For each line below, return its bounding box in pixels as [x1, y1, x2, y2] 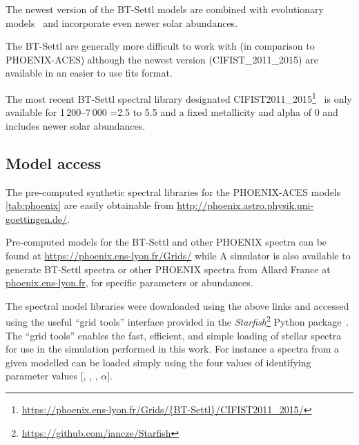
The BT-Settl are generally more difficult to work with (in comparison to [6, 39, 315, 53]
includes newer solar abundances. [6, 118, 146, 132]
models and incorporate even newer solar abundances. [6, 15, 238, 30]
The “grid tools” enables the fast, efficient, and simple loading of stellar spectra [6, 328, 342, 342]
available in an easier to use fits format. [6, 66, 173, 80]
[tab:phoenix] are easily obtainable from [6, 198, 174, 212]
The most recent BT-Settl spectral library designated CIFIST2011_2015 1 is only [6, 89, 352, 106]
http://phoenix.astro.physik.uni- [177, 198, 314, 212]
